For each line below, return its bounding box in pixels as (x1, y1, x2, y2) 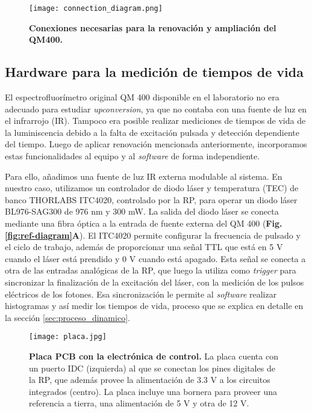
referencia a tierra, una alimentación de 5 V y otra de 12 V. (29, 397, 249, 409)
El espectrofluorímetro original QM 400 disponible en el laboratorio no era (5, 91, 279, 103)
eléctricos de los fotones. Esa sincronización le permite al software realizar (5, 287, 277, 300)
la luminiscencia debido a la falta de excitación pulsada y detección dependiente (5, 126, 299, 138)
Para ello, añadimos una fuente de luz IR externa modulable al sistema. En (5, 170, 282, 182)
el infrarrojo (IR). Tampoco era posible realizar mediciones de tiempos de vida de (5, 114, 306, 127)
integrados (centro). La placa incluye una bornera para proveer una (29, 385, 278, 397)
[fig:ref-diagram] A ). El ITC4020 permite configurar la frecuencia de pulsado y (5, 228, 301, 241)
